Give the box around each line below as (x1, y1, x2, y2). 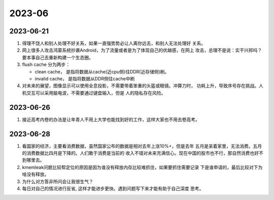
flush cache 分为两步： (22, 61, 71, 68)
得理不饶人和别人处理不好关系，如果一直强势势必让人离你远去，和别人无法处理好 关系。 (22, 41, 205, 47)
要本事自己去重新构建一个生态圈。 (22, 54, 93, 60)
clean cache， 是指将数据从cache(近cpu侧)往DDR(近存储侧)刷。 (35, 68, 169, 74)
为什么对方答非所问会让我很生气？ (22, 178, 93, 184)
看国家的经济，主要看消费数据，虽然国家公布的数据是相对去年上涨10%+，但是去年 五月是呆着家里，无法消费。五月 (22, 143, 262, 149)
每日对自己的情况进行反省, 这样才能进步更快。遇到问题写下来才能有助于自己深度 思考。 (22, 185, 204, 191)
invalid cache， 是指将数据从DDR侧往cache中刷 (35, 76, 135, 82)
